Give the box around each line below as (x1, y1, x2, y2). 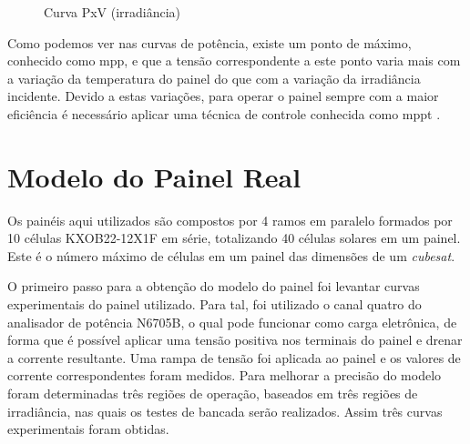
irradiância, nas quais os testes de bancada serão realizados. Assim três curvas (7, 401, 443, 420)
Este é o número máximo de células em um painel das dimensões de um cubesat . (7, 246, 455, 265)
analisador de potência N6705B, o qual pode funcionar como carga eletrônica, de (7, 312, 457, 331)
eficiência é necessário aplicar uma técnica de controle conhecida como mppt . (7, 104, 441, 123)
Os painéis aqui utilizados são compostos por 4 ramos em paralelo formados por (7, 210, 453, 229)
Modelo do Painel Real (7, 157, 301, 195)
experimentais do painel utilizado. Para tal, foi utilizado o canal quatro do (7, 295, 422, 314)
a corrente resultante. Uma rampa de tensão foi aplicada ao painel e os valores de (7, 348, 461, 367)
